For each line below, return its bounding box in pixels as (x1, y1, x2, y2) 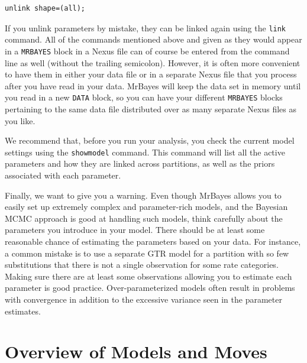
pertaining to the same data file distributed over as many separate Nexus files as (5, 102, 296, 115)
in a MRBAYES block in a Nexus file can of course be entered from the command (5, 44, 290, 57)
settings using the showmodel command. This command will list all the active (5, 145, 285, 158)
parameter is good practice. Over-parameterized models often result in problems (5, 281, 295, 294)
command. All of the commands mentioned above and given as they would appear (5, 33, 302, 46)
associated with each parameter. (5, 168, 121, 181)
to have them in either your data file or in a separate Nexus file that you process (5, 68, 297, 80)
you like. (5, 114, 35, 127)
